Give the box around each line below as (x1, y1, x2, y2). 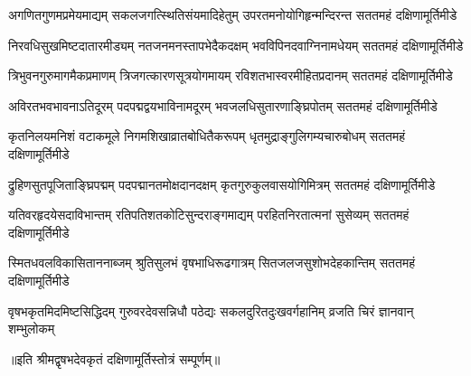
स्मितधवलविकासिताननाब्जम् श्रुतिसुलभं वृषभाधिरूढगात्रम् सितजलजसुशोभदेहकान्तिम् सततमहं (8, 253, 415, 272)
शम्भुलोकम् (8, 319, 55, 338)
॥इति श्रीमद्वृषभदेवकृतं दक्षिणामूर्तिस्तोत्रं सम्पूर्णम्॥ (8, 349, 221, 368)
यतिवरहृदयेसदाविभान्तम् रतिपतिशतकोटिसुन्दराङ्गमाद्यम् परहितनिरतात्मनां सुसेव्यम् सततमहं (8, 205, 410, 224)
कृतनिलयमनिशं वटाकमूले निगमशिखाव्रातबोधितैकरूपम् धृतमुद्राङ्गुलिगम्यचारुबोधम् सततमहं (8, 127, 406, 146)
